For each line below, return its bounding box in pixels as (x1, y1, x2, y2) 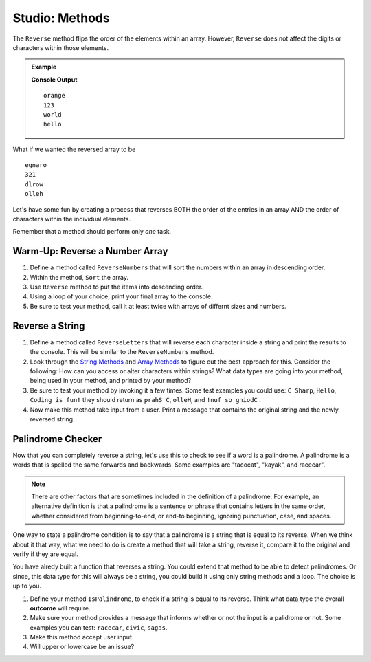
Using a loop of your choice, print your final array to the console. (30, 292, 213, 300)
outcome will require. (30, 604, 91, 612)
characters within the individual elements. (12, 215, 131, 223)
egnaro (25, 162, 47, 169)
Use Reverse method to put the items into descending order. (30, 283, 203, 291)
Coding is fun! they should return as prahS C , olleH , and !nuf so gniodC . (30, 396, 261, 404)
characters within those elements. (12, 43, 109, 52)
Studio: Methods (12, 10, 110, 25)
